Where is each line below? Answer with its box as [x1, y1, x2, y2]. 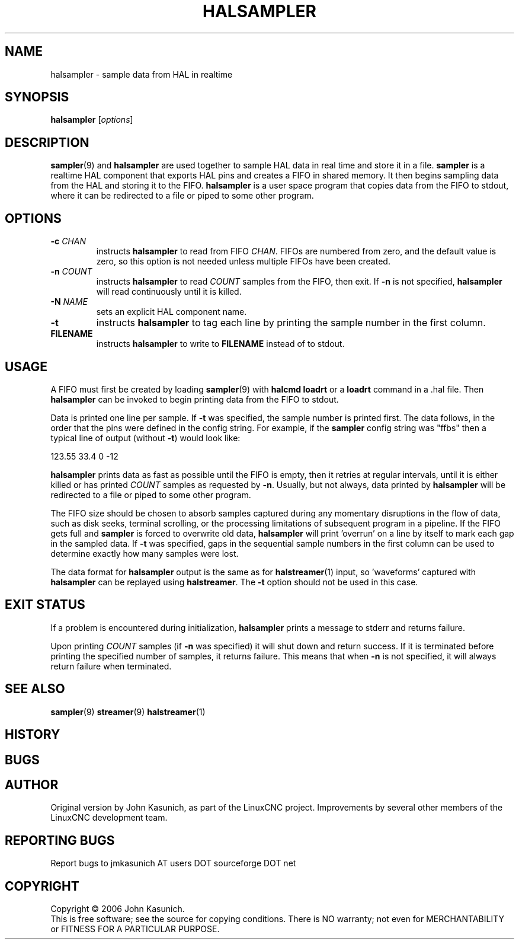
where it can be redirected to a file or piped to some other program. [50, 190, 314, 201]
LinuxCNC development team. [50, 812, 168, 823]
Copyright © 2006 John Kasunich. [50, 904, 185, 914]
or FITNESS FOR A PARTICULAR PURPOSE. [50, 924, 220, 935]
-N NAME [50, 296, 88, 307]
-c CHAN [50, 236, 86, 247]
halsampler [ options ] [50, 114, 133, 125]
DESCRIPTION [5, 135, 89, 150]
